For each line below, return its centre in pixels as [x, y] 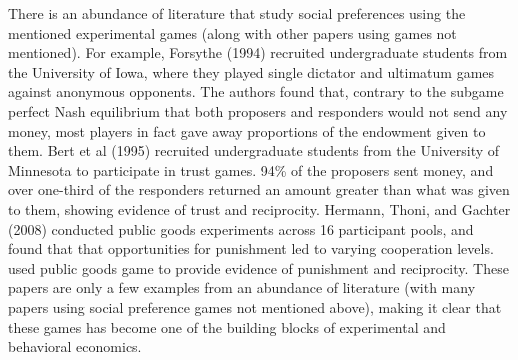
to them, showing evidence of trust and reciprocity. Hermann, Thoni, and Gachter [259, 208]
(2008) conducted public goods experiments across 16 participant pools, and [241, 228]
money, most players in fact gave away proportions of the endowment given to [247, 130]
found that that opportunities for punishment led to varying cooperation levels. [251, 248]
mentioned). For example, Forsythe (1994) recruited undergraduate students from [258, 52]
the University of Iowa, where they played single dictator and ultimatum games [251, 71]
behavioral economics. [75, 346]
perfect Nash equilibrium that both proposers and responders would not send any [258, 110]
